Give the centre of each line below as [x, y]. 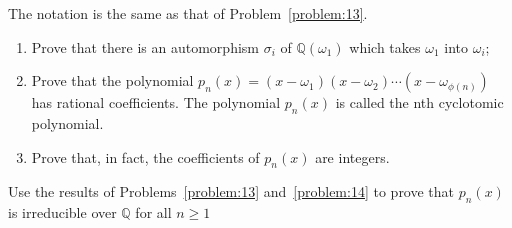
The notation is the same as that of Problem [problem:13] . [188, 13]
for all [153, 212]
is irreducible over [62, 212]
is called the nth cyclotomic [419, 102]
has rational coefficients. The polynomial [156, 102]
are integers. [352, 156]
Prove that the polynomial [112, 80]
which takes [385, 46]
